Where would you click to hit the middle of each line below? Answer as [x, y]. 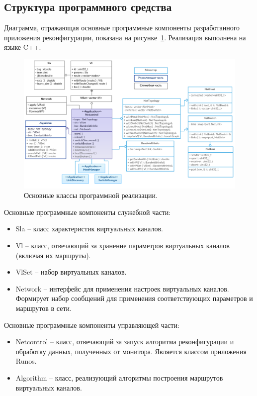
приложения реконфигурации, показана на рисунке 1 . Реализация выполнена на [125, 37]
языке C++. [23, 47]
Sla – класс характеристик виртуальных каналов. [89, 229]
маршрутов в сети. [43, 308]
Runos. [26, 361]
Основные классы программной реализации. [91, 195]
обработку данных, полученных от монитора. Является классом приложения [131, 351]
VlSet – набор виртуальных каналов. [71, 272]
